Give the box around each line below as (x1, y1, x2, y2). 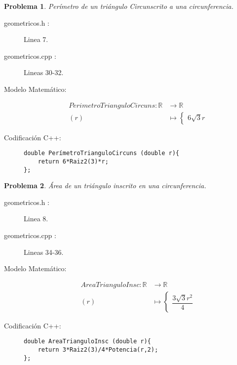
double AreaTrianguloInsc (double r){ (24, 338, 151, 345)
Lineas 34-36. (24, 246, 64, 257)
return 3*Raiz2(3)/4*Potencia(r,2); (38, 346, 158, 354)
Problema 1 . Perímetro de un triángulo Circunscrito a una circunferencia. (4, 1, 234, 11)
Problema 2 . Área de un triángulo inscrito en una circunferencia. (4, 180, 206, 191)
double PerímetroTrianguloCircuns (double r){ (24, 150, 179, 157)
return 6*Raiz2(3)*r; (38, 158, 109, 165)
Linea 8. (24, 213, 48, 224)
